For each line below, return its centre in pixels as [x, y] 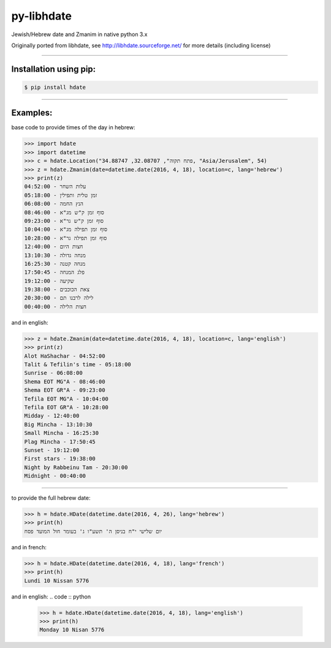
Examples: [32, 113]
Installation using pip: [54, 69]
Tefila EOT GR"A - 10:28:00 [66, 407]
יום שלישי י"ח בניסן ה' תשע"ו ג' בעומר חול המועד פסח [93, 531]
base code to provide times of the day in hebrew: [73, 127]
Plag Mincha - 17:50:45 [60, 442]
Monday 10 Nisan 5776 [72, 630]
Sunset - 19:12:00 [52, 450]
